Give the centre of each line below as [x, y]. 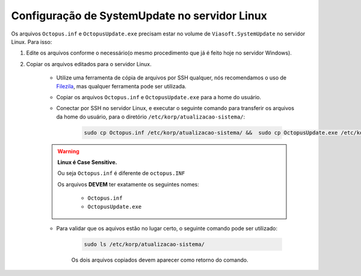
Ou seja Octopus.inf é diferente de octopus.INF [121, 173]
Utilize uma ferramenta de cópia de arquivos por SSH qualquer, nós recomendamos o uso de [171, 78]
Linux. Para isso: [32, 41]
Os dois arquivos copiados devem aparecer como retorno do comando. [160, 260]
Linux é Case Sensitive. [87, 162]
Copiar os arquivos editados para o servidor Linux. [89, 64]
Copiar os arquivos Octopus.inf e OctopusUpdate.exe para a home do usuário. [159, 97]
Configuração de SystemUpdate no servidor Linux [139, 16]
